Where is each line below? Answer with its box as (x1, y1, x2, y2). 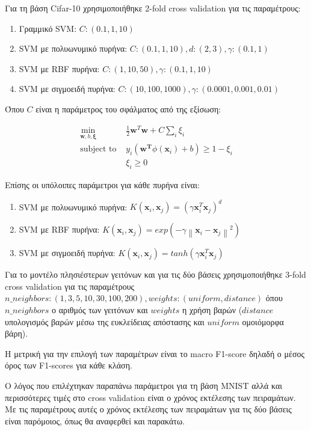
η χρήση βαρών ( (182, 304, 242, 316)
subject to (80, 145, 117, 154)
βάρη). (5, 327, 28, 340)
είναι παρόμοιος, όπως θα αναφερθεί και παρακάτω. (5, 414, 185, 427)
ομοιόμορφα (242, 315, 284, 328)
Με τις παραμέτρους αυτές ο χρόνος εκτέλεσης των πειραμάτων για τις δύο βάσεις (5, 403, 292, 415)
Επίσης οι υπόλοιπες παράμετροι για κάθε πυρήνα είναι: (5, 179, 200, 191)
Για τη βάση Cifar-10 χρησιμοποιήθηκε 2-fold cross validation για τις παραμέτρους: (5, 2, 301, 14)
